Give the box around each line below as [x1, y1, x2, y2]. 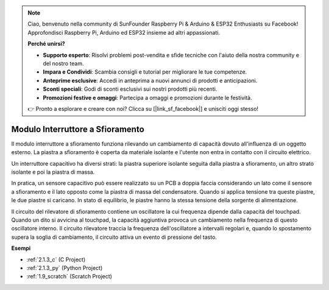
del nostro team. [43, 60, 84, 67]
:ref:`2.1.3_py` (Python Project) [26, 264, 103, 271]
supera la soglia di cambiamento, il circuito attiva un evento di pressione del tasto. [11, 233, 218, 241]
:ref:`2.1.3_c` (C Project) [26, 256, 86, 263]
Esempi [11, 244, 31, 252]
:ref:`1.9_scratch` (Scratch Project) [26, 273, 113, 280]
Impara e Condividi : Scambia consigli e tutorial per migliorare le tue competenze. [43, 68, 247, 76]
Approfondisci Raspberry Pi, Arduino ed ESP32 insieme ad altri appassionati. [27, 29, 221, 36]
